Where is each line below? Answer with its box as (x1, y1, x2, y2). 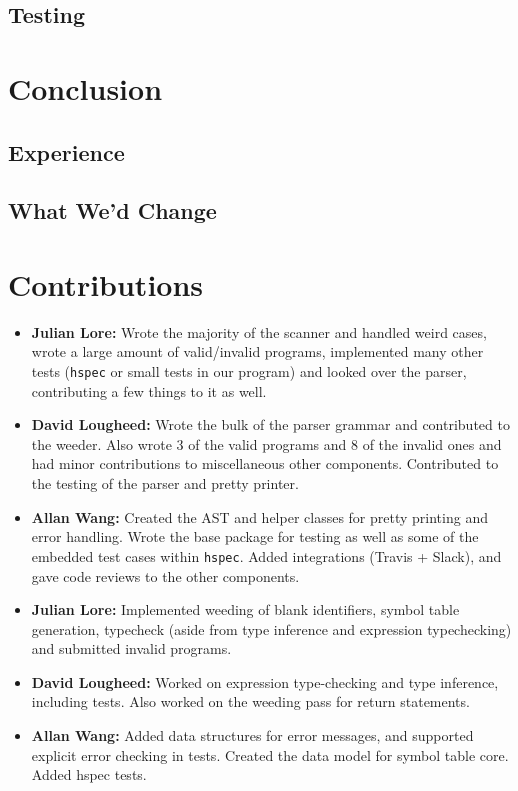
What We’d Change (8, 195, 217, 226)
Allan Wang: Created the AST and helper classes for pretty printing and (31, 506, 488, 527)
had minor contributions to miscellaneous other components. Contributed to (31, 453, 499, 474)
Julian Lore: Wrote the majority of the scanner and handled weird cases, (31, 321, 487, 342)
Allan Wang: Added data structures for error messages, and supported (31, 725, 474, 746)
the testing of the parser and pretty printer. (31, 473, 299, 494)
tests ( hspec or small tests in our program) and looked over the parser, (31, 361, 467, 382)
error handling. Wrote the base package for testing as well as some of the (31, 526, 479, 547)
